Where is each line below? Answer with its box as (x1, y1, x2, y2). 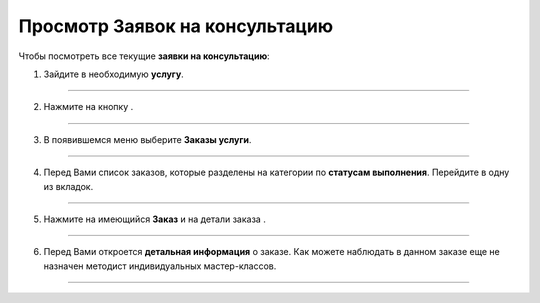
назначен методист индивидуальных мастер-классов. (43, 260, 277, 272)
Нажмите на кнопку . (43, 101, 134, 113)
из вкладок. (43, 180, 94, 192)
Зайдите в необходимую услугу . (43, 68, 184, 80)
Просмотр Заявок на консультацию (18, 15, 334, 37)
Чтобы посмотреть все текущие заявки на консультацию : (18, 50, 270, 62)
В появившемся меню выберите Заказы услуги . (43, 133, 252, 145)
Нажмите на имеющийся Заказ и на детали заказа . (43, 213, 267, 225)
